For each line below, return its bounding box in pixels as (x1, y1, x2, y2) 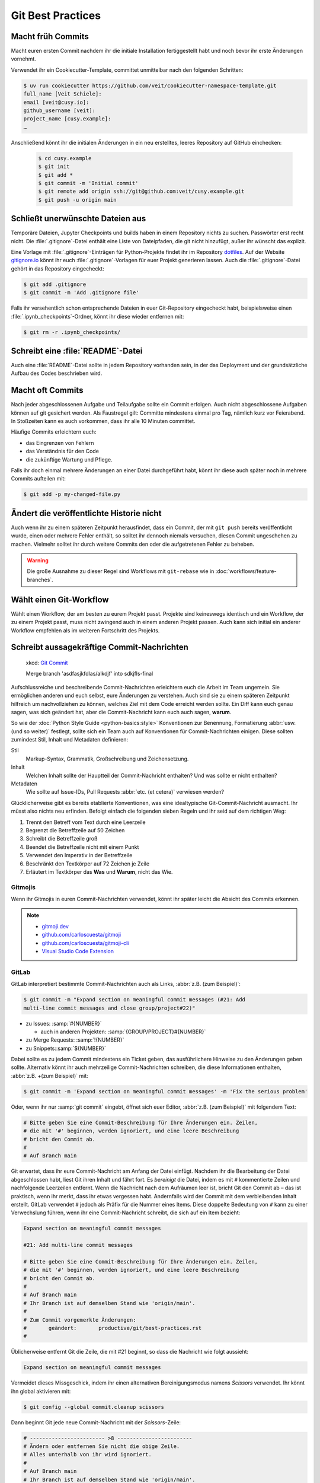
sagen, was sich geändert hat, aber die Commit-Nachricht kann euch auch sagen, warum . (11, 708, 232, 715)
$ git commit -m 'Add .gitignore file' (23, 289, 139, 296)
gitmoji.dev (41, 922, 69, 930)
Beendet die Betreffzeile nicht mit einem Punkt (25, 843, 139, 851)
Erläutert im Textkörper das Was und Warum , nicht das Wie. (25, 868, 173, 875)
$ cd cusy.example (38, 155, 92, 161)
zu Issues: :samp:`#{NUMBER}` (25, 1020, 102, 1027)
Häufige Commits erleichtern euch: (11, 428, 97, 435)
